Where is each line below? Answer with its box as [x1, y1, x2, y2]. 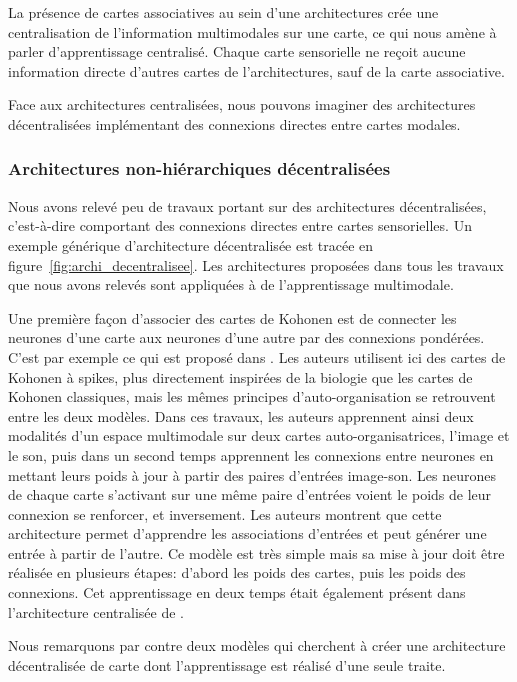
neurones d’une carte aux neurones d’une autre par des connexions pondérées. [8, 327, 485, 348]
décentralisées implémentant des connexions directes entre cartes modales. [8, 113, 461, 134]
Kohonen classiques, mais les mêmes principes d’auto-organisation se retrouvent [8, 386, 496, 407]
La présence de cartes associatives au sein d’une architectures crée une [8, 2, 439, 22]
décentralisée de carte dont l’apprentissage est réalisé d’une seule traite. [8, 654, 446, 675]
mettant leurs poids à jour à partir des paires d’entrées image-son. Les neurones [8, 464, 496, 485]
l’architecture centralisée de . [8, 601, 184, 622]
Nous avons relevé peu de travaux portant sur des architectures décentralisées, [8, 195, 487, 216]
